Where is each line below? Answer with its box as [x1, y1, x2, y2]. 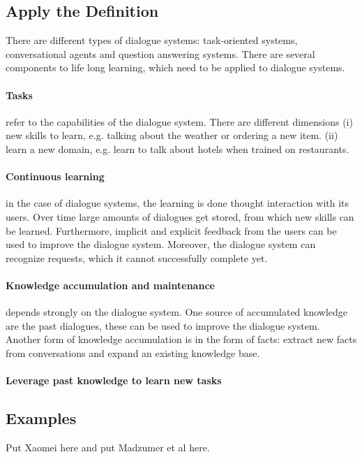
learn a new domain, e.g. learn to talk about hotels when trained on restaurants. [6, 141, 349, 156]
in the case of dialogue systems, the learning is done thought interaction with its [6, 196, 349, 210]
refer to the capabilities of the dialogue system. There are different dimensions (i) [6, 114, 353, 129]
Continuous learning [6, 169, 105, 184]
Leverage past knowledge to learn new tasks [6, 373, 222, 388]
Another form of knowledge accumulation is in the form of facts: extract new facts [6, 332, 357, 347]
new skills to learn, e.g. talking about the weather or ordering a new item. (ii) [6, 128, 338, 143]
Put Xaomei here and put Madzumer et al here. [6, 439, 210, 454]
